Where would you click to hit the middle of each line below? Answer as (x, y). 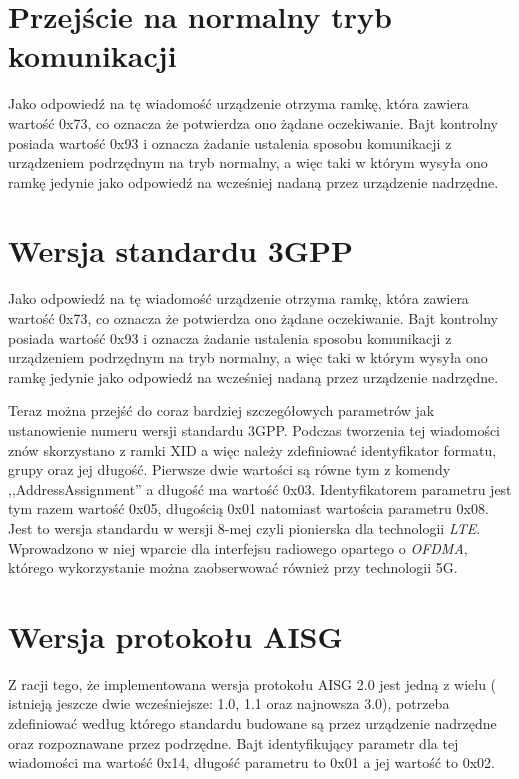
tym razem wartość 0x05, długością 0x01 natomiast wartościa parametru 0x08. (248, 508)
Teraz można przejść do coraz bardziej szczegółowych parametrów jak (221, 410)
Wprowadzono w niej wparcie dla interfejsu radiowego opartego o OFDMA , (238, 547)
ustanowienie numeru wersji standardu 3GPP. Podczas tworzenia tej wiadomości (254, 429)
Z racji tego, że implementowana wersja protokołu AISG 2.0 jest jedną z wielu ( (252, 683)
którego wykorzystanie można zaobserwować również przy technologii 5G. (233, 567)
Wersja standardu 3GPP (181, 250)
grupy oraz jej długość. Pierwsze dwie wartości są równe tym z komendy (229, 469)
